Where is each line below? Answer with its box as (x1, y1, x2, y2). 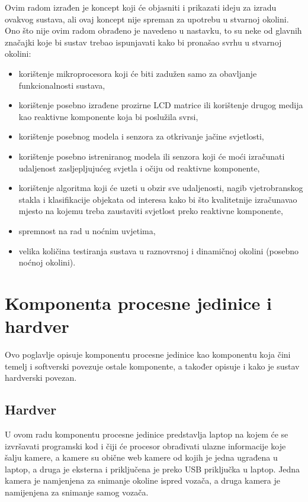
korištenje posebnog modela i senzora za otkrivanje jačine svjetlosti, (18, 130, 264, 142)
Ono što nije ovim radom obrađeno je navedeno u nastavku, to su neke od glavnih (5, 24, 302, 37)
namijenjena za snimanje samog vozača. (5, 485, 149, 498)
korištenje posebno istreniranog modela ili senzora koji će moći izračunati (18, 150, 285, 162)
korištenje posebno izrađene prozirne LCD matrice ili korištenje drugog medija (18, 99, 303, 111)
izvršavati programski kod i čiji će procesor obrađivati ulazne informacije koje (5, 439, 286, 452)
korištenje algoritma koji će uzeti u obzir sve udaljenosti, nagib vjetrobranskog (18, 182, 303, 194)
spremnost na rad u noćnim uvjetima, (18, 224, 156, 237)
